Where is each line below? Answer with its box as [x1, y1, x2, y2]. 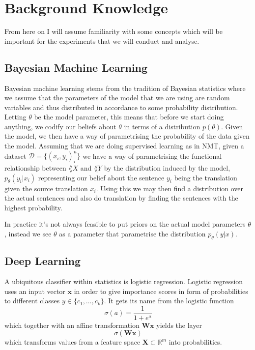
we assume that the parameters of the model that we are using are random [4, 92, 230, 103]
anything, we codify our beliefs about [4, 121, 116, 131]
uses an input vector [4, 286, 65, 296]
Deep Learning [4, 253, 81, 268]
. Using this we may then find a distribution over [96, 183, 244, 193]
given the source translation [4, 183, 88, 193]
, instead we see [4, 228, 52, 238]
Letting [4, 112, 27, 122]
